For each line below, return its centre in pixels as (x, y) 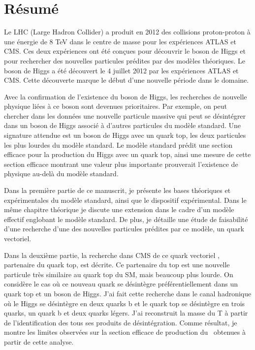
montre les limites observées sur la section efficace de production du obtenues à (125, 332)
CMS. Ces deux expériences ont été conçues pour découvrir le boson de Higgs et (125, 51)
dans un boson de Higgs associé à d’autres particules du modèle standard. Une (123, 125)
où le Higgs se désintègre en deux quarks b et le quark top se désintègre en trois (125, 303)
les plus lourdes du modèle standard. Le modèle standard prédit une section (118, 144)
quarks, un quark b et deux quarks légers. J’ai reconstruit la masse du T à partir (126, 313)
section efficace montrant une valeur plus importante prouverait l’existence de (121, 164)
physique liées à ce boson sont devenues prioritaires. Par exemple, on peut (116, 106)
